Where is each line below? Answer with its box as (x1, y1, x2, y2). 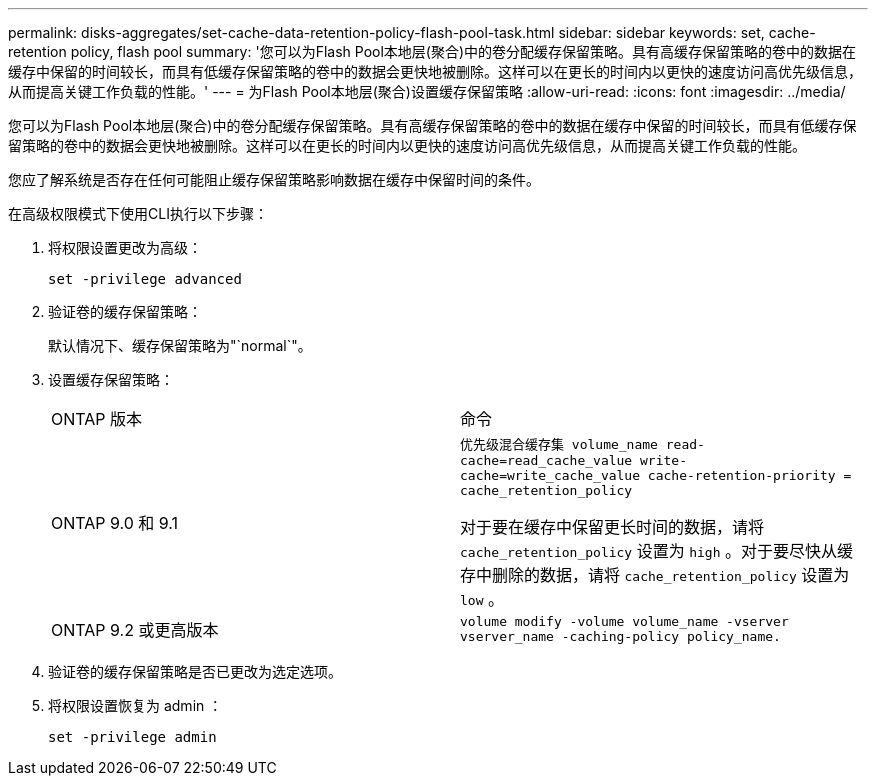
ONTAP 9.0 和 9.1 (51, 513, 179, 533)
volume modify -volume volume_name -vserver (460, 614, 789, 629)
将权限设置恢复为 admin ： (48, 697, 223, 714)
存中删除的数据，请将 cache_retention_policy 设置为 (460, 565, 850, 585)
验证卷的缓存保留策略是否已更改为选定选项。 (48, 663, 342, 680)
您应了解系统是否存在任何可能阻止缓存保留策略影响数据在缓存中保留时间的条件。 (8, 171, 540, 188)
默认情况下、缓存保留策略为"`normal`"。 (48, 337, 312, 354)
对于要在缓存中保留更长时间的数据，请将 (460, 517, 765, 537)
